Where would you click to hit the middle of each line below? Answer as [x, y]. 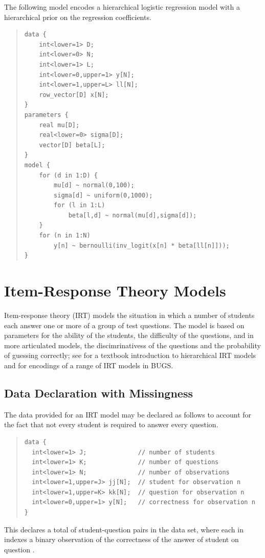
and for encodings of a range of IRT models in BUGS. [89, 365]
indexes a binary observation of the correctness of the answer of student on [122, 539]
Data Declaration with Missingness [98, 393]
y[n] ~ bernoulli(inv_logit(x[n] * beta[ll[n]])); [142, 245]
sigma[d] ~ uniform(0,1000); [103, 195]
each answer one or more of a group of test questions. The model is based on [124, 325]
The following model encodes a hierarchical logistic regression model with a [122, 7]
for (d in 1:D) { [68, 175]
